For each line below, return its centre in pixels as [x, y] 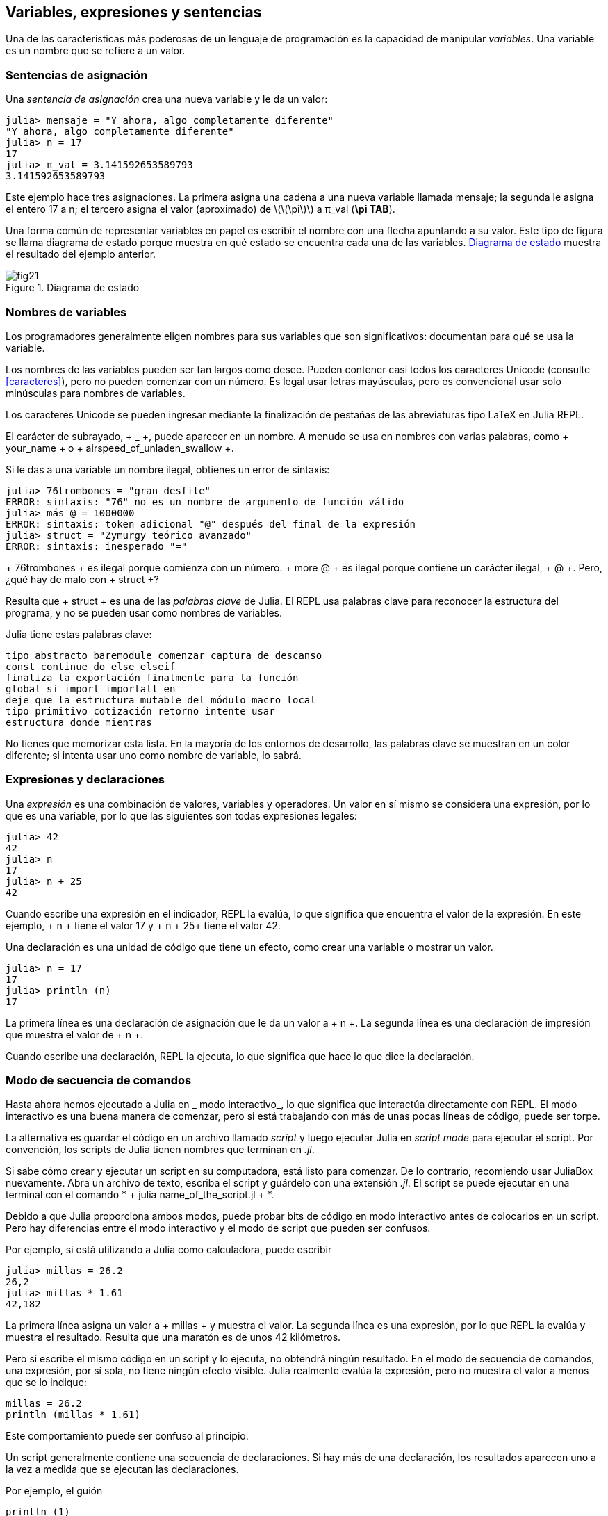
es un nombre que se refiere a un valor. [96, 51]
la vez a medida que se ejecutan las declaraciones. [122, 1469]
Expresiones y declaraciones [85, 780]
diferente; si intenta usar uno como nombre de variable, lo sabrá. [154, 755]
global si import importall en [91, 688]
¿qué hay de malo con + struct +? [82, 579]
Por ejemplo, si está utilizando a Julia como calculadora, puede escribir [169, 1250]
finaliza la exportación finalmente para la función [152, 677]
